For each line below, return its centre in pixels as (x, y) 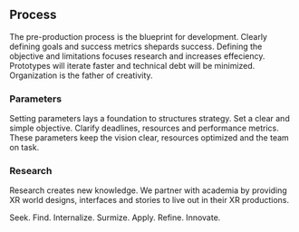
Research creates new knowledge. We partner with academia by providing (148, 190)
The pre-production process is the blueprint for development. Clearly (138, 36)
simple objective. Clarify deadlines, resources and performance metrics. (144, 128)
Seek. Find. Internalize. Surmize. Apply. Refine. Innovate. (115, 217)
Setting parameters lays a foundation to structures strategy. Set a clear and (149, 119)
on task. (24, 148)
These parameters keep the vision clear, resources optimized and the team (149, 138)
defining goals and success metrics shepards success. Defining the (136, 46)
